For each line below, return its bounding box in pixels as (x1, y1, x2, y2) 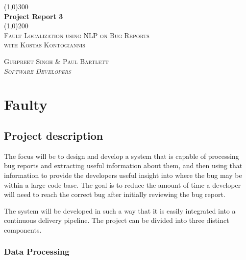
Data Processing (4, 245, 70, 258)
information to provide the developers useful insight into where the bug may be (4, 170, 242, 180)
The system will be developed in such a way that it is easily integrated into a (4, 205, 236, 216)
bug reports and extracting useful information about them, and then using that (4, 160, 243, 171)
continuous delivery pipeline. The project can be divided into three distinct (4, 215, 229, 225)
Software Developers (4, 65, 71, 76)
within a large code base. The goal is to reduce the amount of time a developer (4, 179, 241, 190)
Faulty (4, 94, 48, 114)
